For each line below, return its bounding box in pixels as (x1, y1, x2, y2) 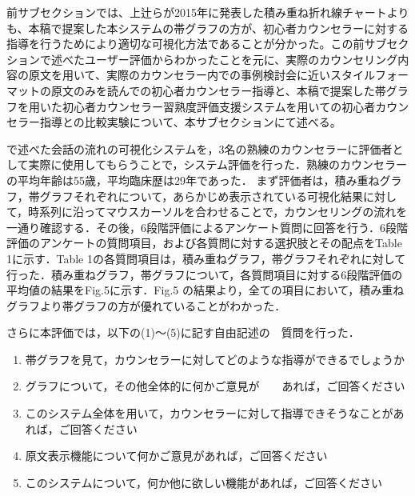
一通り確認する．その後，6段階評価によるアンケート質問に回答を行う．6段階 (6, 218, 408, 235)
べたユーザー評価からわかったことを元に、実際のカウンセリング (62, 50, 398, 67)
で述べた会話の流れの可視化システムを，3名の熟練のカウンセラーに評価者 (6, 140, 393, 157)
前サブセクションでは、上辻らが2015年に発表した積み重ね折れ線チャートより (6, 4, 409, 20)
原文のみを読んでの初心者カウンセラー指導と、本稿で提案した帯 (50, 82, 386, 98)
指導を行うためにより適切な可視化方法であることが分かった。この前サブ (6, 35, 387, 52)
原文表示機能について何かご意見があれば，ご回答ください (25, 447, 328, 464)
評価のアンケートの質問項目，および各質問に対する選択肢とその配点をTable (6, 234, 402, 251)
